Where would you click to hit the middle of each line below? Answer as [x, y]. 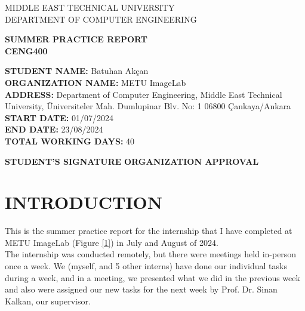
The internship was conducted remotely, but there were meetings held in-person [151, 254]
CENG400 [26, 50]
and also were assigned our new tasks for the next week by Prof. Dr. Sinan [141, 289]
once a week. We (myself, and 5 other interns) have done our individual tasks [146, 266]
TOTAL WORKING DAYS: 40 [70, 141]
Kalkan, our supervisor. [48, 301]
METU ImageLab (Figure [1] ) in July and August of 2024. [112, 242]
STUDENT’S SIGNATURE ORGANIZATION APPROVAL [132, 161]
